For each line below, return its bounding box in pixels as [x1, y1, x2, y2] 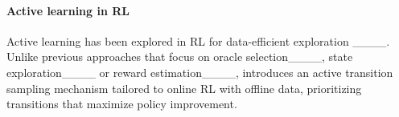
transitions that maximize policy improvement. [6, 95, 237, 112]
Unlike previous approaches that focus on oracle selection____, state [6, 48, 353, 65]
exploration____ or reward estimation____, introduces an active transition [6, 63, 393, 80]
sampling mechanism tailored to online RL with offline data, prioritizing [6, 79, 362, 96]
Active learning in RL [6, 2, 130, 18]
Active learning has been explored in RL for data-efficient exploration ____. [6, 32, 390, 49]
